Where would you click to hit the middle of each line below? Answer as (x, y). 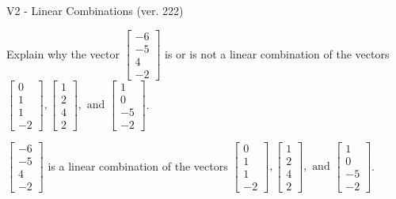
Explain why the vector (63, 53)
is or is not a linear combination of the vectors (277, 53)
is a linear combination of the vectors (138, 165)
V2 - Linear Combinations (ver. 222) (95, 10)
